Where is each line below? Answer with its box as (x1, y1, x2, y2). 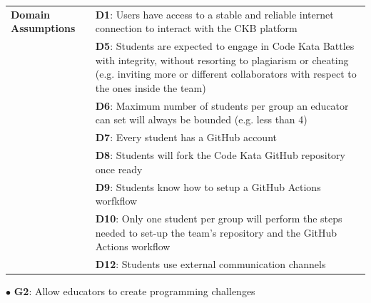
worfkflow (95, 193, 138, 208)
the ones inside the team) (95, 80, 206, 95)
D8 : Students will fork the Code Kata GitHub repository (95, 148, 345, 163)
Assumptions (11, 21, 76, 36)
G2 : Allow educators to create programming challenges (14, 284, 255, 299)
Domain (11, 6, 51, 21)
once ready (95, 161, 143, 176)
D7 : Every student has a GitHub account (95, 130, 277, 145)
